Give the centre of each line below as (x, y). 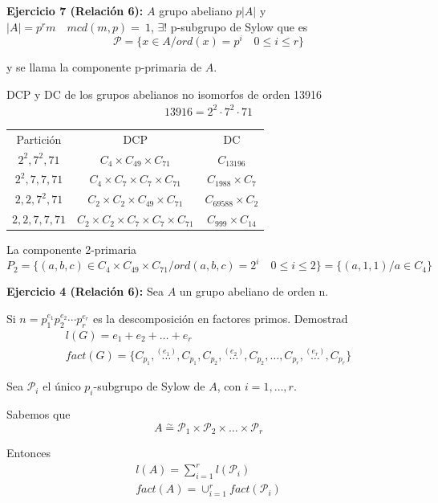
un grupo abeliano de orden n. (254, 291)
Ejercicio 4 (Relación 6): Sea (85, 291)
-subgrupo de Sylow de (149, 386)
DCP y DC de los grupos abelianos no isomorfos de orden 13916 (164, 94)
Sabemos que (39, 414)
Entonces (29, 453)
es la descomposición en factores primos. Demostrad (220, 318)
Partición (39, 139)
